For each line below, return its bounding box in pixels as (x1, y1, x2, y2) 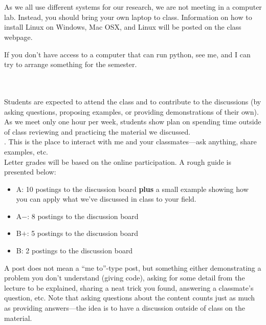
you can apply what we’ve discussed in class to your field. (16, 193, 196, 204)
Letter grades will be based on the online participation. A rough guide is (4, 156, 231, 167)
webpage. (4, 31, 33, 42)
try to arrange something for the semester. (4, 59, 137, 70)
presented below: (4, 166, 56, 177)
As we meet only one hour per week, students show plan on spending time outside (4, 116, 261, 127)
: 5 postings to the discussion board (27, 228, 139, 239)
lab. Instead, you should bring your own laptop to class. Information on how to (4, 11, 252, 22)
